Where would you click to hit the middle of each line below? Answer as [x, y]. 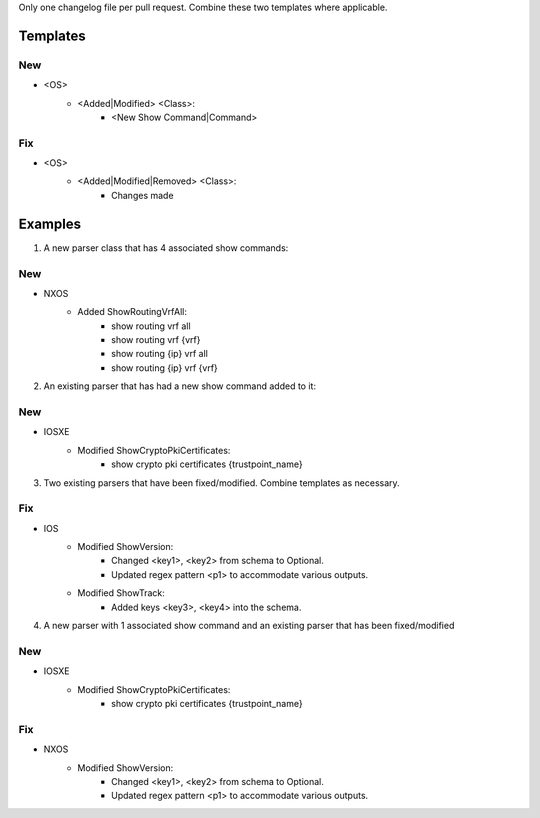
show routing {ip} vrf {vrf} [165, 367]
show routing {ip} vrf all [160, 354]
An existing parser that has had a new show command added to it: [180, 386]
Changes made [142, 195]
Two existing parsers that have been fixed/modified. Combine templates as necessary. [221, 482]
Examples [50, 223]
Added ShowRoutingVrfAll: [132, 312]
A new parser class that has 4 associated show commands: [166, 247]
